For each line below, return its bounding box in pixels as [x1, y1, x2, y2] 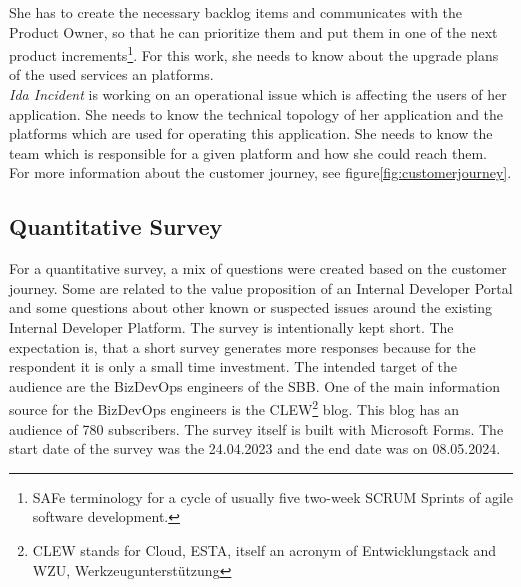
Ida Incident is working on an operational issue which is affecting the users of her [9, 84, 507, 105]
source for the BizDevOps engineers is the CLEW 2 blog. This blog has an [9, 396, 460, 420]
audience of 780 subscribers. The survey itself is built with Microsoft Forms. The [9, 418, 504, 439]
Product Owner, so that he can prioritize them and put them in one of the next [9, 21, 498, 42]
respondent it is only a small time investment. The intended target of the [9, 356, 457, 377]
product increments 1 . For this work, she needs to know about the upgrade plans [9, 42, 499, 65]
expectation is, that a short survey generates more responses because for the [9, 336, 476, 357]
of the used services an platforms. [9, 64, 214, 85]
